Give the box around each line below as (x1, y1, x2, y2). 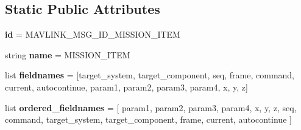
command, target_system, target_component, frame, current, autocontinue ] (5, 113, 292, 126)
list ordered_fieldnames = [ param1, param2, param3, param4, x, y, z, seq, (5, 101, 297, 114)
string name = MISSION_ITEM (5, 48, 130, 61)
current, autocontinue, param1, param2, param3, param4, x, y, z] (5, 80, 248, 93)
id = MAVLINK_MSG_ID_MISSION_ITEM (5, 28, 180, 41)
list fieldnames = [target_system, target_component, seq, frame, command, (5, 69, 295, 81)
